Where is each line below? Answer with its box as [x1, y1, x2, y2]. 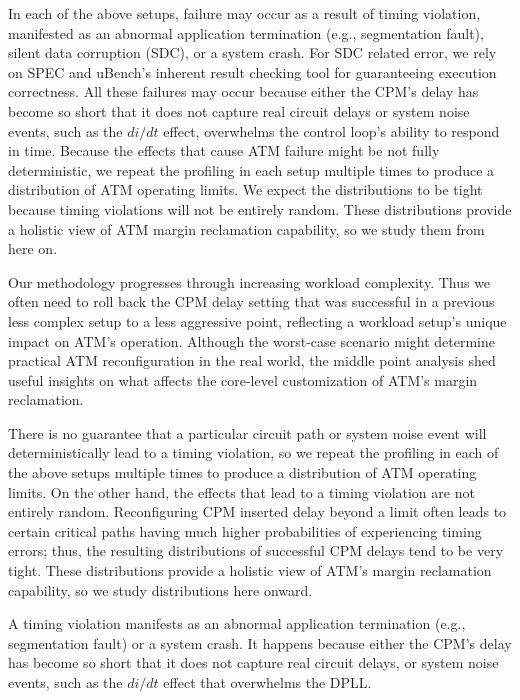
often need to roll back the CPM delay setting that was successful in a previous [8, 291, 495, 312]
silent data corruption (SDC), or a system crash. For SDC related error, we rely [8, 42, 497, 63]
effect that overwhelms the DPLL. [163, 672, 372, 692]
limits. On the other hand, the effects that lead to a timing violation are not [8, 481, 475, 502]
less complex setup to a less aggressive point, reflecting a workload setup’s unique [8, 310, 507, 331]
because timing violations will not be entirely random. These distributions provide [8, 198, 512, 219]
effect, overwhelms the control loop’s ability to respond [163, 120, 500, 141]
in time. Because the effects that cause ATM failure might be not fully [8, 140, 440, 161]
